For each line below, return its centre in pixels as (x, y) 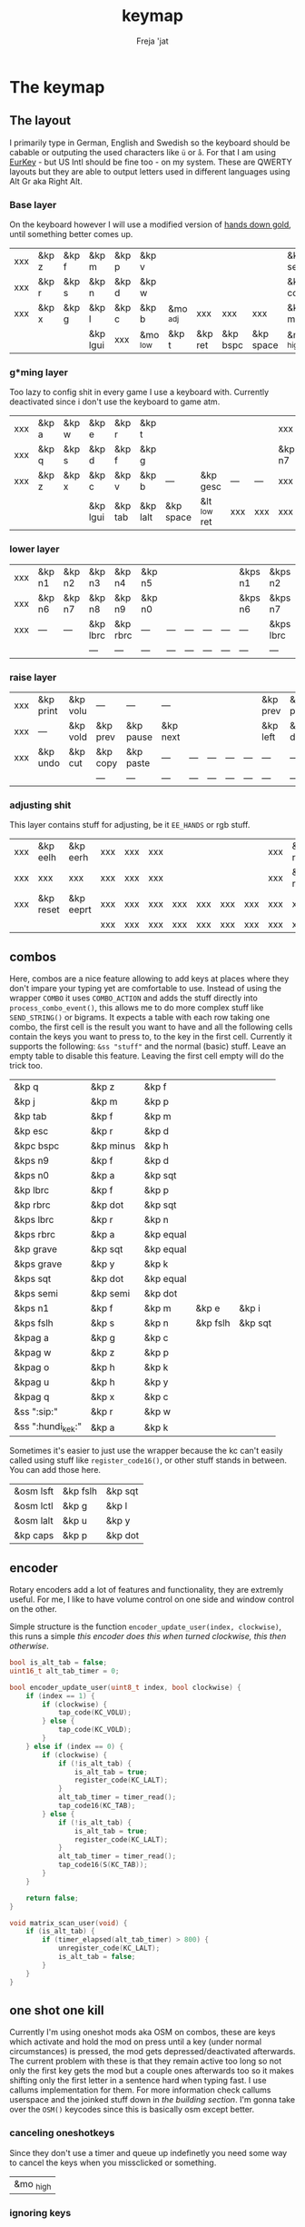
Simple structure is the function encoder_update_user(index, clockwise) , (146, 1626)
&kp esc (31, 1131)
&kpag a (32, 1338)
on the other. (33, 1609)
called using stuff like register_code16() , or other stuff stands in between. (148, 1460)
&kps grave (38, 1264)
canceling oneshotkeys (62, 2133)
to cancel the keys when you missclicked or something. (113, 2162)
